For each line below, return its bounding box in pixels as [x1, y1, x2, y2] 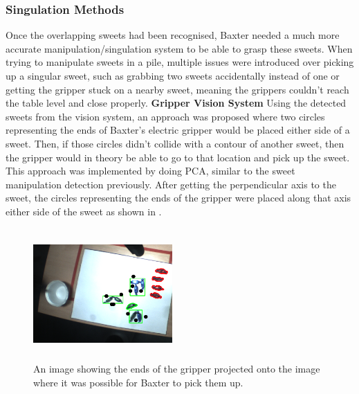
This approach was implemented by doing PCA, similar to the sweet [6, 163, 295, 178]
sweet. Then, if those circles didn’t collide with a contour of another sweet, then [6, 136, 344, 150]
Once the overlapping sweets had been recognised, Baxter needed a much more [6, 28, 340, 42]
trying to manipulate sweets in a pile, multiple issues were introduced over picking [6, 55, 354, 69]
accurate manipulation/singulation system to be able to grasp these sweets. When [6, 41, 353, 55]
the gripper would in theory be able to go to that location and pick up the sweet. [6, 150, 350, 164]
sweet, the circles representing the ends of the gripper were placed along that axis [6, 190, 351, 205]
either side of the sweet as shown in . [6, 204, 162, 218]
